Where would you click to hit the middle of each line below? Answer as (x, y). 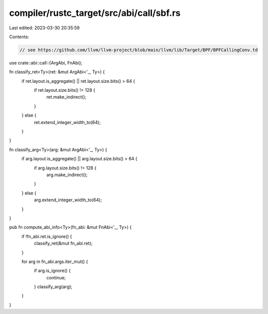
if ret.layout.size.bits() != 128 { (65, 90)
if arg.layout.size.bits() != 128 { (65, 168)
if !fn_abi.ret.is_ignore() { (47, 236)
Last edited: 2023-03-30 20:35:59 (44, 28)
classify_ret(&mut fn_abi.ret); (63, 244)
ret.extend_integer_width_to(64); (67, 122)
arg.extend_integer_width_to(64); (68, 200)
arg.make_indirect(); (67, 175)
